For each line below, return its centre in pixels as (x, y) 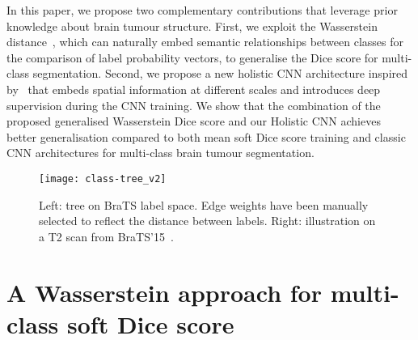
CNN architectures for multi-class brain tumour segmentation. (160, 153)
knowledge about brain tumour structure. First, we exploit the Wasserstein (192, 25)
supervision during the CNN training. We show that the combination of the (194, 105)
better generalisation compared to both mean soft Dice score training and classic (206, 136)
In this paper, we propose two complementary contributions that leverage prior (202, 10)
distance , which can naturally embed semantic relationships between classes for (205, 42)
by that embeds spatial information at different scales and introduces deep (194, 89)
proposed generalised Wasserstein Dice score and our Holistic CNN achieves (194, 121)
